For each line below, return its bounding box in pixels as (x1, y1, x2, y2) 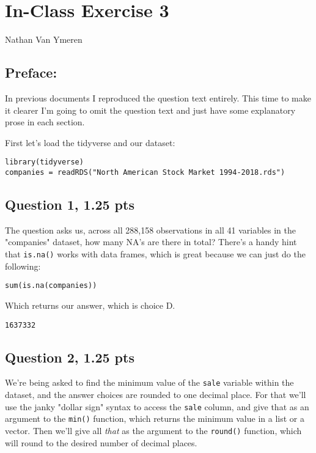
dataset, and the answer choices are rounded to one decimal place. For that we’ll (5, 388, 306, 401)
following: (5, 259, 41, 272)
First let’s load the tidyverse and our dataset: (5, 136, 175, 149)
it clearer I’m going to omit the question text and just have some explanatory (5, 103, 296, 116)
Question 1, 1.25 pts (5, 195, 134, 213)
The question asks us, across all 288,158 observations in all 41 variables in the (5, 223, 296, 236)
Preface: (5, 63, 57, 82)
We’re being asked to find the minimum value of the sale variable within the (5, 376, 294, 389)
